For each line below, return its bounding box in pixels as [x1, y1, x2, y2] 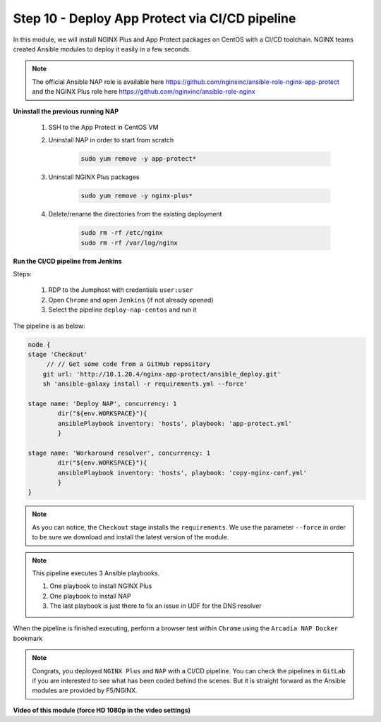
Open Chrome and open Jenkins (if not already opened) [48, 295, 214, 304]
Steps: [13, 269, 32, 278]
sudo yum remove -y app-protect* [80, 155, 197, 163]
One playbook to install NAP [49, 592, 131, 600]
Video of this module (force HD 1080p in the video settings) [13, 706, 190, 714]
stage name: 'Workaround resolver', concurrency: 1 [28, 448, 211, 457]
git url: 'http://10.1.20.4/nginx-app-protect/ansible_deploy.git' [42, 370, 282, 378]
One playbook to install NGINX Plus [49, 582, 152, 590]
